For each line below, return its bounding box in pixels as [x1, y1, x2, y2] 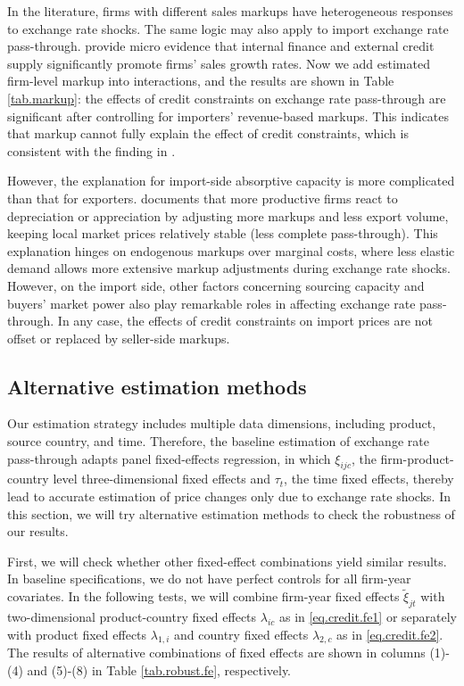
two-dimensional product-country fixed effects [7, 607, 257, 626]
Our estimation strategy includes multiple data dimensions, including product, [7, 414, 436, 433]
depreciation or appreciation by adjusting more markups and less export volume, [7, 206, 449, 225]
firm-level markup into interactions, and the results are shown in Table [7, 71, 394, 90]
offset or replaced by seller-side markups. [7, 328, 230, 347]
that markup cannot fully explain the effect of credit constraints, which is [7, 124, 409, 143]
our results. [7, 522, 69, 541]
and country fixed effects [174, 624, 309, 643]
